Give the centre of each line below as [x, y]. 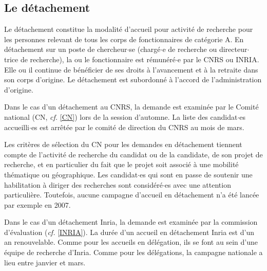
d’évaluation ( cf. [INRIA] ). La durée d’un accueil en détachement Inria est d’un [129, 232]
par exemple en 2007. [37, 204]
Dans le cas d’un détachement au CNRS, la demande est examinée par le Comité [131, 107]
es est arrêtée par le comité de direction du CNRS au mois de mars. [138, 127]
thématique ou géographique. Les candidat [71, 174]
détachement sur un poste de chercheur [66, 49]
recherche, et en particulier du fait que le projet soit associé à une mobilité [121, 164]
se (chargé [145, 49]
